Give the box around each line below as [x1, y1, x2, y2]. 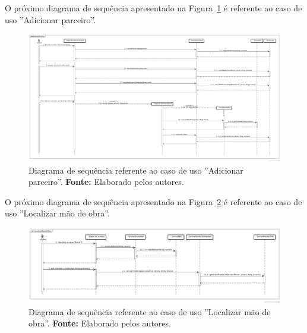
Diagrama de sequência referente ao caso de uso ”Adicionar [29, 164, 243, 176]
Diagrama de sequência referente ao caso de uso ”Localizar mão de [29, 305, 271, 318]
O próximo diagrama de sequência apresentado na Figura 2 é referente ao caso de [5, 195, 302, 208]
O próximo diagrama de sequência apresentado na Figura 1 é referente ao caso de [5, 2, 302, 14]
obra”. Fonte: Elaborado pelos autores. [29, 317, 171, 329]
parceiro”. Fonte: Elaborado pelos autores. [29, 175, 184, 188]
